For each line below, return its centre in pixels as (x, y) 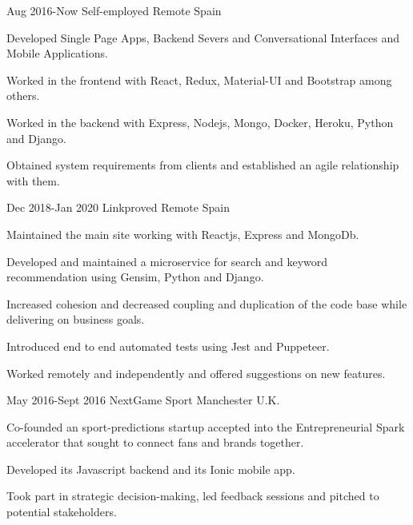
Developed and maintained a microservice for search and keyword (167, 261)
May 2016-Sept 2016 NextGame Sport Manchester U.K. (143, 400)
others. (23, 95)
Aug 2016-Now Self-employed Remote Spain (114, 10)
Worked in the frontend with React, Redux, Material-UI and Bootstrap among (199, 80)
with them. (33, 180)
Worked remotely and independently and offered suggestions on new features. (196, 373)
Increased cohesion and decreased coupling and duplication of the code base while (207, 303)
